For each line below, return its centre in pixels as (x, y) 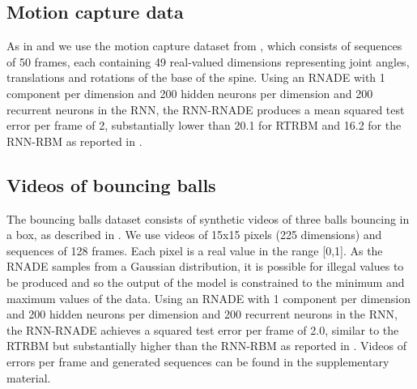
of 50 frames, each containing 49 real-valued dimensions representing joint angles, (208, 61)
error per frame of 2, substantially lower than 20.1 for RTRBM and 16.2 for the (204, 125)
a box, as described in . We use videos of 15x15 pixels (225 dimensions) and (194, 235)
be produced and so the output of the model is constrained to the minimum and (206, 282)
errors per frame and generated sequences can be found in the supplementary (198, 361)
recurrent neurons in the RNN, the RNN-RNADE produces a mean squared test (206, 109)
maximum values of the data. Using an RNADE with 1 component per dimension (209, 298)
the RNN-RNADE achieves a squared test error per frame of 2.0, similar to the (203, 329)
